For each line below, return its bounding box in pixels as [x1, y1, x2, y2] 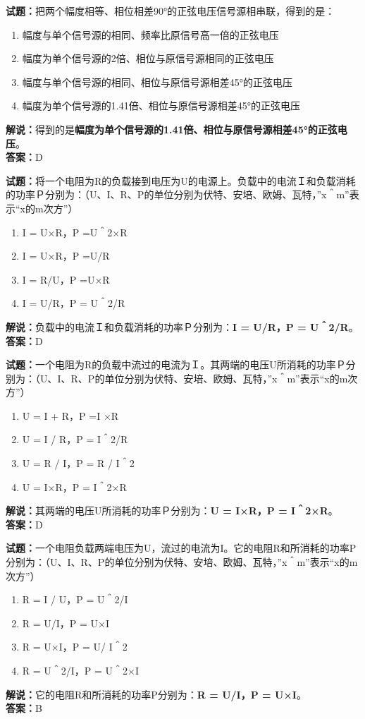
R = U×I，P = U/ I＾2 [22, 639, 128, 654]
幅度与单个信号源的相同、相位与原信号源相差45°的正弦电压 [22, 74, 293, 89]
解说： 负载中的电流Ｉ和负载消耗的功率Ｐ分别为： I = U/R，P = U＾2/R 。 [6, 319, 359, 334]
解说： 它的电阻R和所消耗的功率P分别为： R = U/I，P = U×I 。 [6, 687, 307, 701]
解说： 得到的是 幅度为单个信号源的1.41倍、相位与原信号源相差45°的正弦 [6, 121, 338, 136]
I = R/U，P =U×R [22, 272, 110, 286]
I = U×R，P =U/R [22, 248, 110, 263]
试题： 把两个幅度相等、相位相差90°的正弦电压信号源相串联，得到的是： [6, 4, 335, 18]
